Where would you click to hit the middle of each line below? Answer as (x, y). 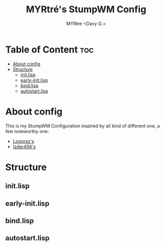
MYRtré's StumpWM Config (86, 9)
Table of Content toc (49, 49)
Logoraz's (23, 141)
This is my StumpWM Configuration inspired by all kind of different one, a (82, 126)
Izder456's (24, 146)
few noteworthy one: (27, 131)
